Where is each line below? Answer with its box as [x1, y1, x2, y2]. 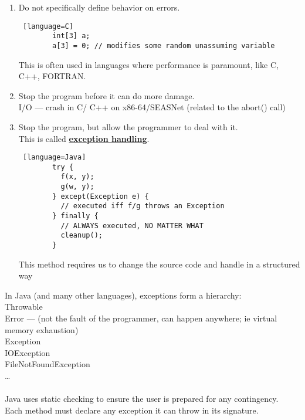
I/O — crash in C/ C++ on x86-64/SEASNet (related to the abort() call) [18, 101, 286, 113]
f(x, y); [60, 172, 94, 181]
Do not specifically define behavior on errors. [18, 1, 180, 13]
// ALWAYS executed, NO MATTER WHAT [60, 221, 204, 230]
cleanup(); [60, 231, 103, 240]
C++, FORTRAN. [18, 70, 86, 82]
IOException [5, 346, 50, 358]
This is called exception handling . [18, 132, 150, 144]
